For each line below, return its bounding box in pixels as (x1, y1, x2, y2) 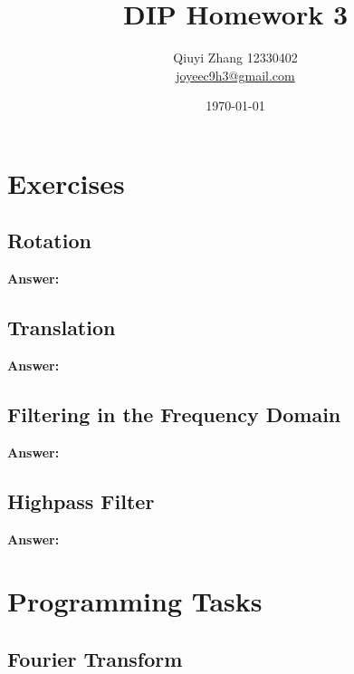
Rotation (7, 226, 91, 255)
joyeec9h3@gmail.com (176, 65, 295, 84)
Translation (7, 313, 116, 342)
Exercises (7, 164, 125, 201)
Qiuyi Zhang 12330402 (173, 48, 298, 67)
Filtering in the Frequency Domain (7, 400, 341, 428)
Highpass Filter (7, 486, 155, 515)
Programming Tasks (7, 583, 263, 620)
